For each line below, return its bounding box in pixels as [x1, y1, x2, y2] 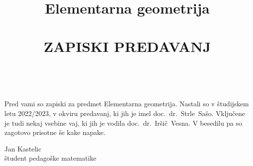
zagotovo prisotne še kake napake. [4, 127, 106, 137]
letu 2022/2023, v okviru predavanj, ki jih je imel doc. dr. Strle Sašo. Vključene [4, 108, 245, 118]
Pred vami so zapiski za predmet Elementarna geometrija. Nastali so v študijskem [4, 99, 249, 109]
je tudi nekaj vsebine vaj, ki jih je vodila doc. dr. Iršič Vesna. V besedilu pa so [4, 117, 242, 128]
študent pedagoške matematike [4, 153, 97, 163]
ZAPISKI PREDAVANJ [43, 36, 211, 56]
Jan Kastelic [4, 143, 41, 153]
